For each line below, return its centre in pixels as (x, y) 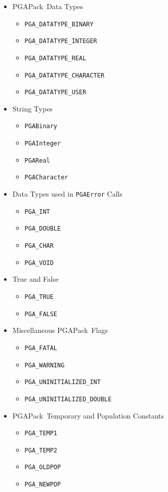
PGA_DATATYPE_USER (55, 92)
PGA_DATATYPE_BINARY (59, 24)
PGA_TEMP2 (41, 450)
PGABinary (41, 126)
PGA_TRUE (39, 297)
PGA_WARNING (45, 365)
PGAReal (37, 160)
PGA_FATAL (41, 348)
